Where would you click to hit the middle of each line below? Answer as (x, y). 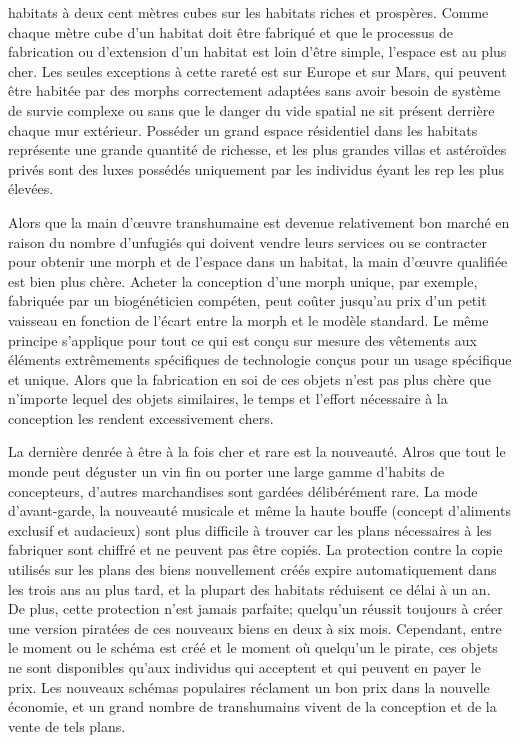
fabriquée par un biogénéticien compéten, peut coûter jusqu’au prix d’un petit (247, 300)
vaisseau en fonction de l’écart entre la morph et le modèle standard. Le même (248, 319)
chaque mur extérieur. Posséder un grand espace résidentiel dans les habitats (243, 129)
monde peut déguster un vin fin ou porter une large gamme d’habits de (226, 471)
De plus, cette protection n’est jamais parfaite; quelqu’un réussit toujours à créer (255, 608)
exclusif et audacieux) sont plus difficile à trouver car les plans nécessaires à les (250, 529)
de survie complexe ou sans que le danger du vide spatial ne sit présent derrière (251, 109)
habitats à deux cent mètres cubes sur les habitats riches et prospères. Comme (248, 12)
